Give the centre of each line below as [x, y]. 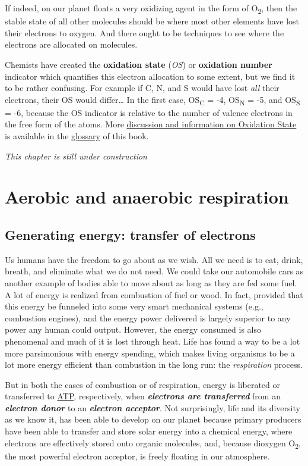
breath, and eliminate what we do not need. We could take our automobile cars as [154, 271]
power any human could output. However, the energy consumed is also [133, 329]
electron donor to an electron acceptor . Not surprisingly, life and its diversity [153, 407]
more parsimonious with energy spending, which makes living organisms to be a [150, 353]
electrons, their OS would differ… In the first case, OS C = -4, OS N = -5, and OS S [153, 100]
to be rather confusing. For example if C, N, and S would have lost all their [142, 88]
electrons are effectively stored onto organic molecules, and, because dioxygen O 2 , [153, 443]
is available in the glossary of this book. [77, 136]
